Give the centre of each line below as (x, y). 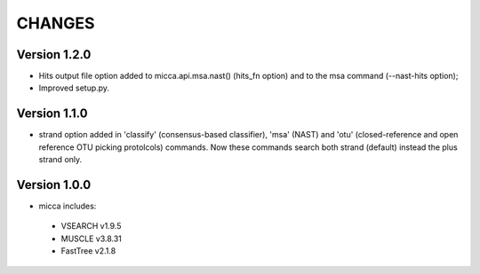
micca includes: (68, 206)
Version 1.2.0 (54, 55)
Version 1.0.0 (54, 185)
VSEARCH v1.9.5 (91, 226)
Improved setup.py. (74, 88)
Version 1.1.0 (52, 114)
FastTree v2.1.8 (88, 251)
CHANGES (56, 23)
